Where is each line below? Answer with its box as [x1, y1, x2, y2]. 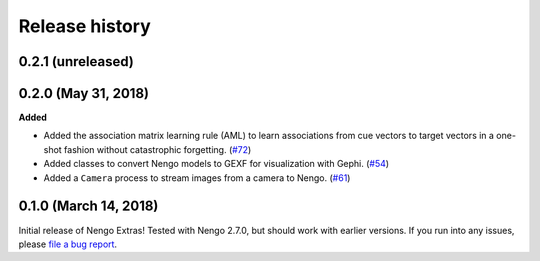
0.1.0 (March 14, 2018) [18, 198, 159, 215]
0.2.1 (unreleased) [18, 53, 134, 70]
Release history [18, 15, 152, 37]
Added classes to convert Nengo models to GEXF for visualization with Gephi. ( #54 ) [43, 158, 390, 170]
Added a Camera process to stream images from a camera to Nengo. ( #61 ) [43, 171, 351, 184]
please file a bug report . [18, 238, 118, 250]
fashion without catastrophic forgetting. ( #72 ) [63, 143, 252, 155]
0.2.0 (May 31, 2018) [18, 85, 150, 102]
